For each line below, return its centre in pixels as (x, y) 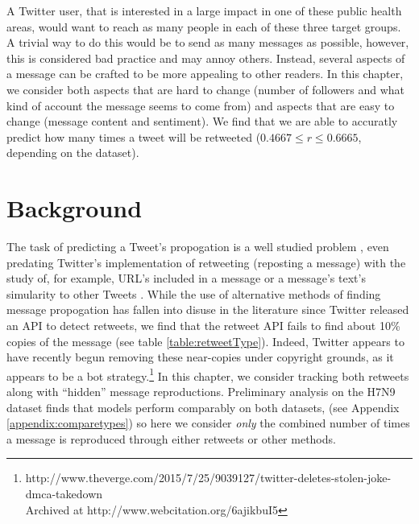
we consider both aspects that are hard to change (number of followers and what (205, 89)
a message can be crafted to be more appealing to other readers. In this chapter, (205, 74)
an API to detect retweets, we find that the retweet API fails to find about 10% (203, 326)
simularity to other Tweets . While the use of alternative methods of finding (194, 293)
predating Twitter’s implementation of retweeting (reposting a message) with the (206, 262)
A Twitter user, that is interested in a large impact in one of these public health (204, 10)
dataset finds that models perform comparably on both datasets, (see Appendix (203, 407)
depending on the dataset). (73, 153)
